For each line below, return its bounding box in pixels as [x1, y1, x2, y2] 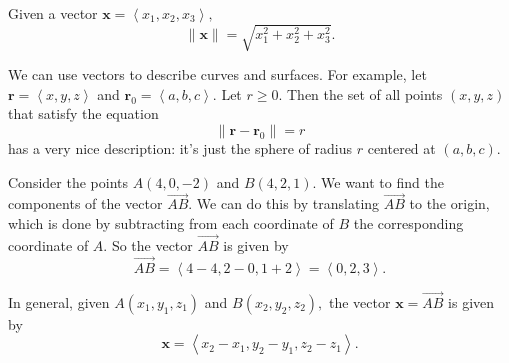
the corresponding [353, 212, 464, 233]
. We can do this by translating [188, 193, 380, 214]
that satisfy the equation [8, 103, 159, 124]
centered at [367, 137, 436, 158]
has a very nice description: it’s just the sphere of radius [8, 137, 353, 158]
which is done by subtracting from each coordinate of [8, 212, 334, 233]
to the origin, [409, 193, 490, 214]
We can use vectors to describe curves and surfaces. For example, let [8, 64, 427, 85]
